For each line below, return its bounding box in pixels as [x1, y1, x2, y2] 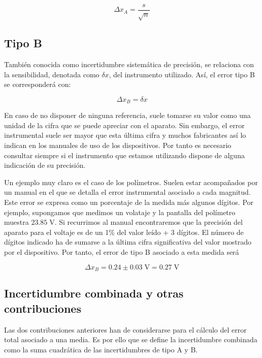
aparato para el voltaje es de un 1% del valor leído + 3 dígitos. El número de [4, 226, 244, 237]
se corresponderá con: [4, 79, 71, 89]
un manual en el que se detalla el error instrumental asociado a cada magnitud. [4, 187, 251, 197]
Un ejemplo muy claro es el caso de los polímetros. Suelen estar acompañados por [4, 176, 258, 187]
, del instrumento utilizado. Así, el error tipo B [109, 69, 255, 79]
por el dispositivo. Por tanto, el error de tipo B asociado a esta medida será [4, 246, 239, 257]
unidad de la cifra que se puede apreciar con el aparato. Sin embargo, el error [4, 120, 245, 130]
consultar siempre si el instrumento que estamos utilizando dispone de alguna [4, 150, 245, 160]
